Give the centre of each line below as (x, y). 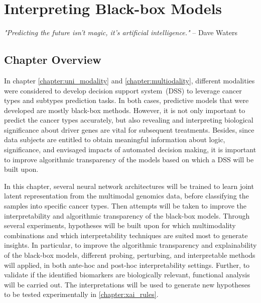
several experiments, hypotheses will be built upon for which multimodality (120, 225)
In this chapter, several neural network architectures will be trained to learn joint (129, 186)
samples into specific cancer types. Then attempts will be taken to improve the (125, 206)
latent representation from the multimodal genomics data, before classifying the (126, 196)
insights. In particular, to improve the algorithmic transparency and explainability (130, 245)
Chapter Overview (53, 60)
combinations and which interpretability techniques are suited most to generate (126, 235)
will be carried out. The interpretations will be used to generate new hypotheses (127, 284)
